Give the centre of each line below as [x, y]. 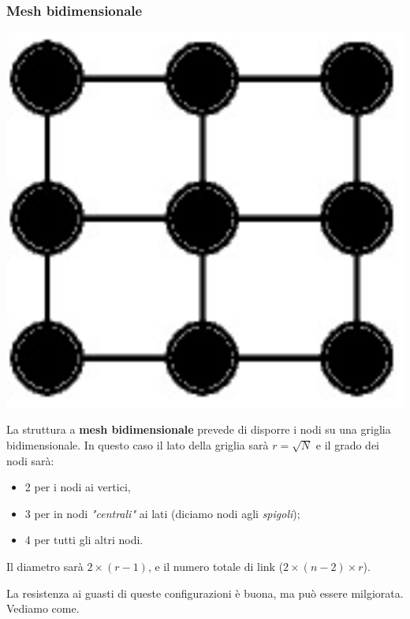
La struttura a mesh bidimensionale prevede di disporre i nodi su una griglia [199, 429]
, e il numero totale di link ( [216, 566]
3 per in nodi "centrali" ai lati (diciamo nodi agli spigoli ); [162, 513]
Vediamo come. [43, 608]
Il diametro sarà [45, 566]
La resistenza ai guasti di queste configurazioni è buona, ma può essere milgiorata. [205, 593]
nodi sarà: [30, 460]
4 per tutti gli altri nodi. [84, 540]
